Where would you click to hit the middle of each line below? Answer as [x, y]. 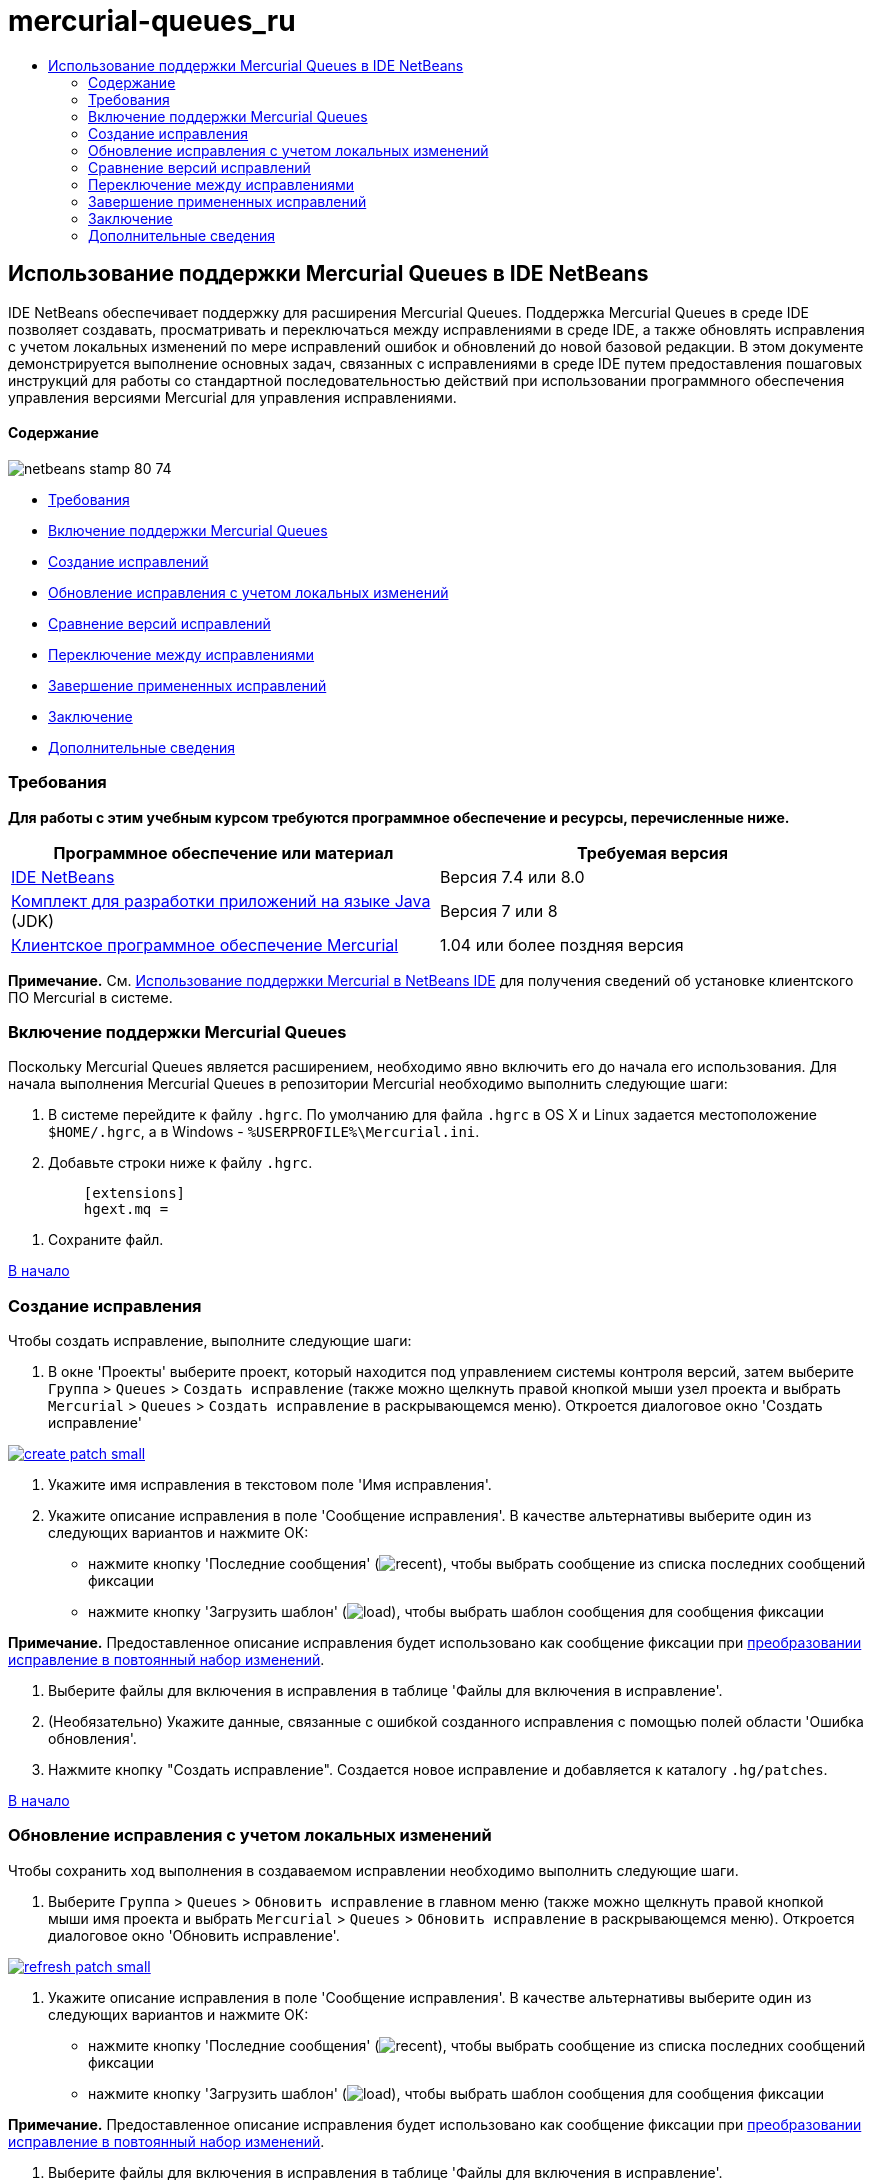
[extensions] [134, 1193]
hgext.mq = [126, 1209]
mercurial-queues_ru [152, 21]
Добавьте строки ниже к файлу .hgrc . [180, 1163]
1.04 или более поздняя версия [562, 944]
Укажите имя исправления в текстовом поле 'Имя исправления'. [270, 1485]
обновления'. [92, 1739]
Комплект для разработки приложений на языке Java [221, 900]
